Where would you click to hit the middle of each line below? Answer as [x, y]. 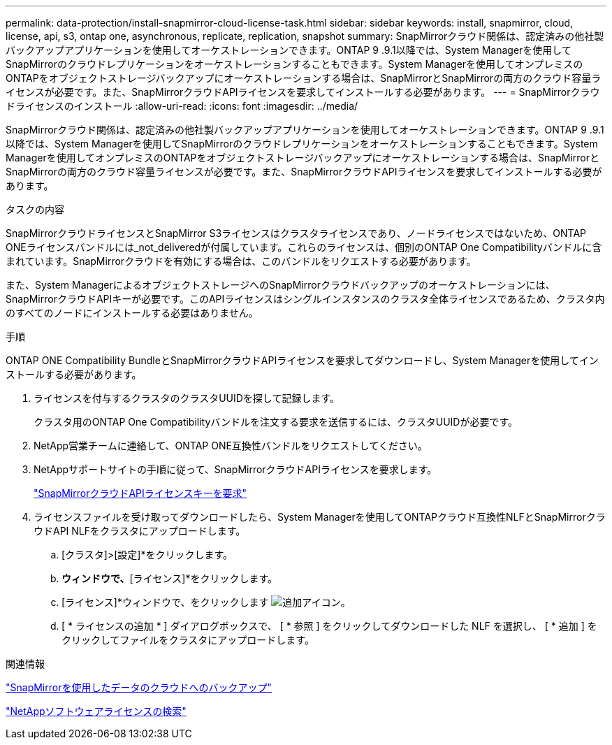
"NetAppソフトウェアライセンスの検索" [96, 711]
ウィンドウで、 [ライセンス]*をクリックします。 [169, 578]
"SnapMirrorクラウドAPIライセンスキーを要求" [140, 493]
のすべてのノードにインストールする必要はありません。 [132, 313]
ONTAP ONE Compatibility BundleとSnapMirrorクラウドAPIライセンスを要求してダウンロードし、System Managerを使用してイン [302, 360]
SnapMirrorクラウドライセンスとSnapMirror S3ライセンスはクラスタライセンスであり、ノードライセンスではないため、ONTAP [296, 233]
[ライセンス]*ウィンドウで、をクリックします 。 [206, 602]
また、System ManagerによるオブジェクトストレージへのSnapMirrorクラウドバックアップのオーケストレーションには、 [280, 285]
